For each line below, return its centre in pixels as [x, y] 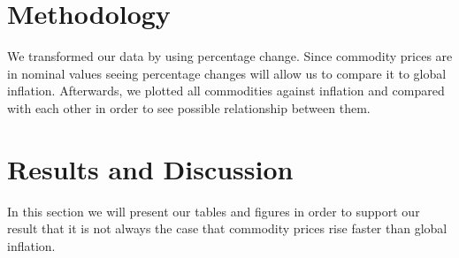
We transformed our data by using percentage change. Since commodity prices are [230, 56]
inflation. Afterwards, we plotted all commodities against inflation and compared [226, 91]
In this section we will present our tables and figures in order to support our [214, 211]
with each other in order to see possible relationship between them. [189, 107]
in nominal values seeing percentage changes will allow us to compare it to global [227, 73]
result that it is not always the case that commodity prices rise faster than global [227, 228]
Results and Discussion [150, 168]
